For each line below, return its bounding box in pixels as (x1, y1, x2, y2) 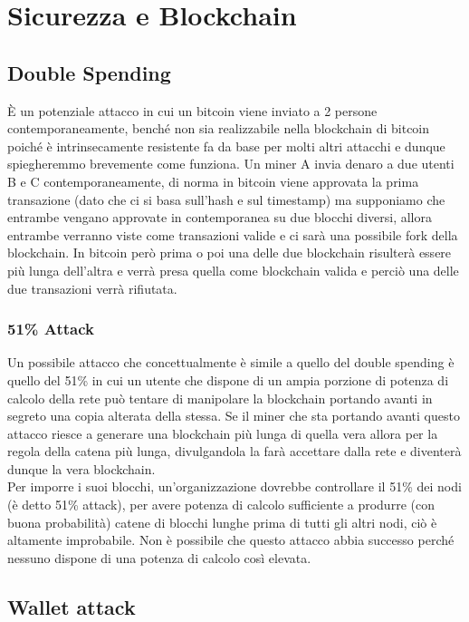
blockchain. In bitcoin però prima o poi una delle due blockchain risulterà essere (7, 243, 452, 262)
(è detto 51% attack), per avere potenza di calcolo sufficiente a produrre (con (7, 495, 435, 514)
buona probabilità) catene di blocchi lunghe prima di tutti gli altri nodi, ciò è (7, 512, 437, 531)
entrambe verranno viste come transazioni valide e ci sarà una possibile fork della (7, 225, 458, 244)
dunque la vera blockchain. (7, 459, 156, 478)
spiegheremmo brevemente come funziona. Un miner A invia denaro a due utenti (7, 154, 455, 173)
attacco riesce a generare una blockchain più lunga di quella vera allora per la (7, 423, 438, 442)
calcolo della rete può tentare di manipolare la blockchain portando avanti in (7, 388, 433, 407)
